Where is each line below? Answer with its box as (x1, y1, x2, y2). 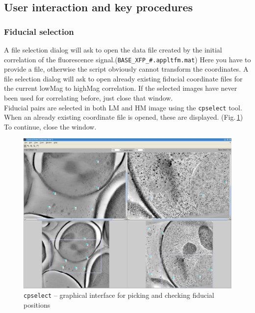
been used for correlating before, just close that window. (4, 93, 173, 103)
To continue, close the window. (4, 121, 97, 131)
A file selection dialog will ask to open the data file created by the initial (4, 45, 222, 54)
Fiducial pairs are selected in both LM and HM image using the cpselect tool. (4, 102, 242, 112)
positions (24, 299, 51, 310)
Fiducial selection (4, 25, 74, 37)
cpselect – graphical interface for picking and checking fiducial (24, 290, 214, 300)
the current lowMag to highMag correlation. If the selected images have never (4, 83, 237, 93)
